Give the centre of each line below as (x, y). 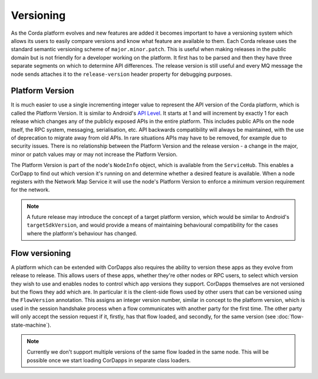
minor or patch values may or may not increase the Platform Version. (94, 154)
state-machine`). (31, 325)
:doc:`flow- (291, 317)
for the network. (30, 190)
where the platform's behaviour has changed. (82, 233)
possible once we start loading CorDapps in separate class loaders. (109, 360)
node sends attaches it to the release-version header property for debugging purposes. (122, 74)
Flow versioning (41, 253)
